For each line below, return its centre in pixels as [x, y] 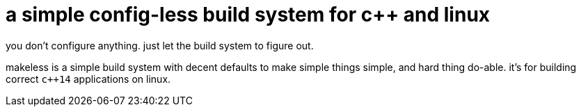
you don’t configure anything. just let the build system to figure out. [160, 45]
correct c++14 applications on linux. [88, 79]
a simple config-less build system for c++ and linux [248, 15]
